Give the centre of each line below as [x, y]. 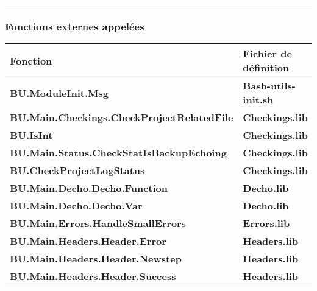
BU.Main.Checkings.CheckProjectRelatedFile [122, 117]
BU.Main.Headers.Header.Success [93, 276]
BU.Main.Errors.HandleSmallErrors [98, 223]
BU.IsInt [31, 135]
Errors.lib [266, 223]
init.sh [258, 100]
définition [266, 68]
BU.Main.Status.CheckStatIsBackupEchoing [118, 153]
